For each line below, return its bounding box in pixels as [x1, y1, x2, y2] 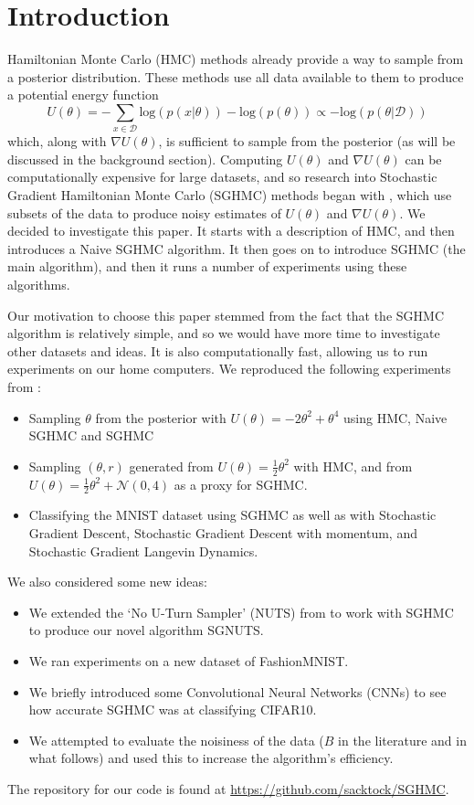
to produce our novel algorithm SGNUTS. [28, 620, 264, 640]
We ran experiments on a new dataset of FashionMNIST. [28, 651, 349, 670]
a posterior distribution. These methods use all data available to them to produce [7, 67, 464, 86]
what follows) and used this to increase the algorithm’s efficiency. [28, 748, 394, 768]
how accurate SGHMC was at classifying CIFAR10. [28, 700, 317, 719]
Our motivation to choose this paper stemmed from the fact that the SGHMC [7, 305, 444, 324]
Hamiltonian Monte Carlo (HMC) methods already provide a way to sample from [7, 49, 464, 69]
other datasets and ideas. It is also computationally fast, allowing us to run [7, 341, 428, 360]
